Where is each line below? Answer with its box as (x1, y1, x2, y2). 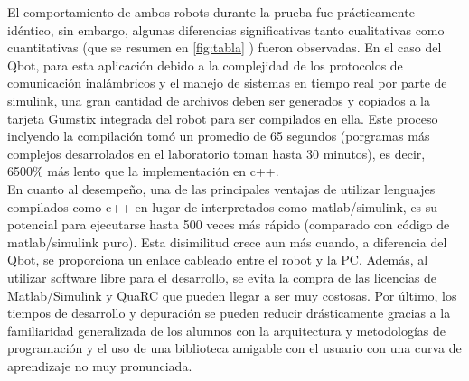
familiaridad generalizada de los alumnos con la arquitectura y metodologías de (7, 321, 446, 339)
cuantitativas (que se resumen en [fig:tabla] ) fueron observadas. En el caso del (7, 38, 442, 57)
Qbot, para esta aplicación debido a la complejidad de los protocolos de (7, 55, 403, 74)
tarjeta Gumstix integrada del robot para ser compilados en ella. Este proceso (7, 108, 438, 127)
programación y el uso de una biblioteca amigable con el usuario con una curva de (7, 339, 462, 358)
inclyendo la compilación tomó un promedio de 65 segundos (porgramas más (7, 126, 430, 145)
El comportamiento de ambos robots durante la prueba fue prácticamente (7, 3, 415, 21)
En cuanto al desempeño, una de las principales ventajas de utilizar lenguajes (7, 179, 436, 198)
